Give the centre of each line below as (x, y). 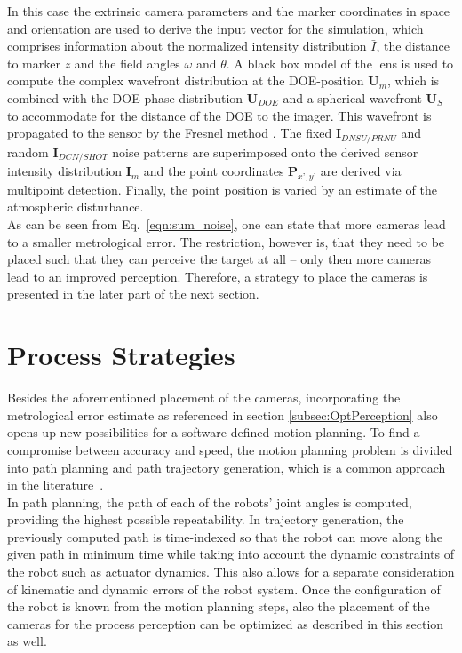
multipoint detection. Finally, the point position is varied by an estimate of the (222, 189)
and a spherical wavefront (352, 97)
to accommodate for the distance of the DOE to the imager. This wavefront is (219, 115)
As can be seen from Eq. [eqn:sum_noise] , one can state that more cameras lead (227, 224)
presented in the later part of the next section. (133, 294)
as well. (27, 641)
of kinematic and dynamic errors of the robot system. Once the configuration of (224, 589)
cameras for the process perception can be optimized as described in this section (226, 623)
